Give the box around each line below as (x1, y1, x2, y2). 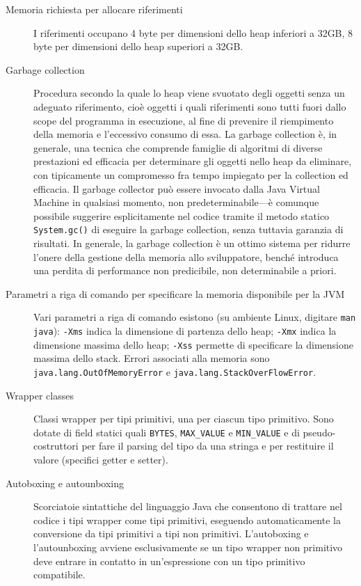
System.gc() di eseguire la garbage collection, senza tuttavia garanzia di (33, 222, 344, 237)
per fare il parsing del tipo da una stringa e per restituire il (81, 438, 334, 453)
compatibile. (33, 567, 86, 582)
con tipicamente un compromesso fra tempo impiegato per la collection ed (33, 167, 348, 182)
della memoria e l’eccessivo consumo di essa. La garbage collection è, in (33, 127, 337, 141)
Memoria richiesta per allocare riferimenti (6, 2, 183, 16)
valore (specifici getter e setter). (33, 452, 168, 466)
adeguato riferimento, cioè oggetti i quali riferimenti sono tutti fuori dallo (33, 99, 346, 113)
